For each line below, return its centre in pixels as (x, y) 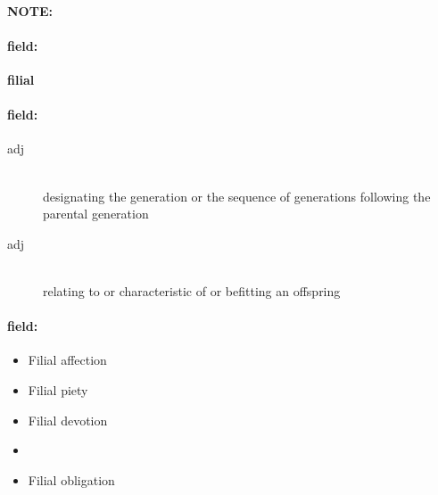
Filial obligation (71, 479)
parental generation (96, 214)
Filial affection (67, 360)
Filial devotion (68, 420)
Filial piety (58, 389)
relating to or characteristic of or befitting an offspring (192, 290)
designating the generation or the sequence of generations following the (237, 196)
